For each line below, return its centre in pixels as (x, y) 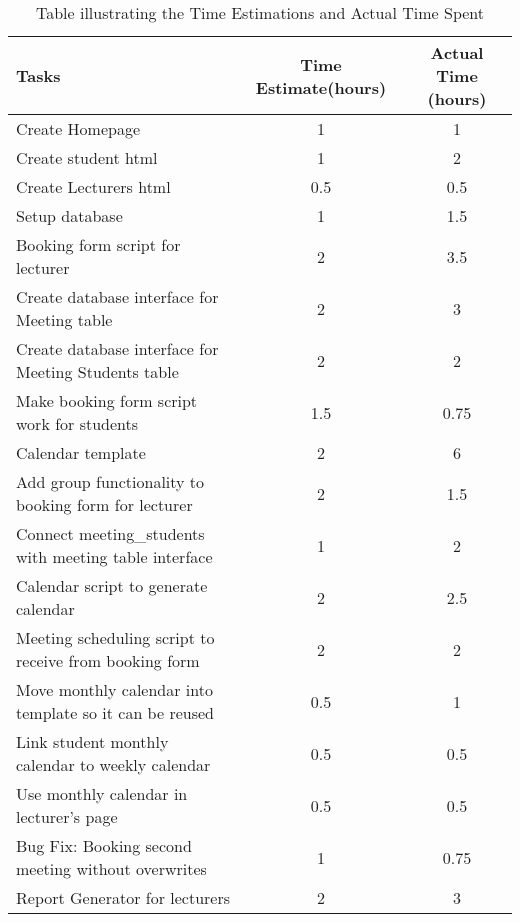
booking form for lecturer (104, 504)
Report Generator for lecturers (123, 897)
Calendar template (81, 452)
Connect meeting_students (110, 533)
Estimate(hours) (321, 87)
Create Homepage (78, 128)
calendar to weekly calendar (113, 764)
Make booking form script (107, 400)
